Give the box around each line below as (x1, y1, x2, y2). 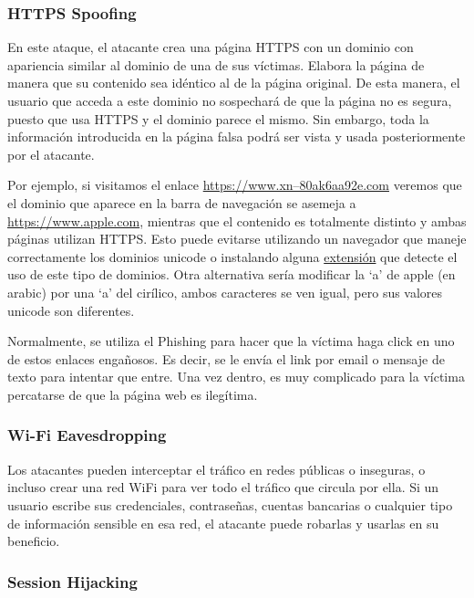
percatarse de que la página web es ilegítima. (7, 384, 258, 404)
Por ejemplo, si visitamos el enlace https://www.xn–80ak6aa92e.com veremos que (7, 175, 462, 194)
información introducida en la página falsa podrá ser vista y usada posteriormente (7, 127, 466, 146)
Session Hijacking (7, 570, 138, 593)
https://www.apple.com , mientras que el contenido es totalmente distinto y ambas (7, 211, 467, 230)
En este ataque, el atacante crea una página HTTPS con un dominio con (7, 37, 414, 57)
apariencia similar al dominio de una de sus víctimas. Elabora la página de (7, 55, 425, 74)
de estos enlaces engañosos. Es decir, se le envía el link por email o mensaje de (7, 349, 445, 368)
